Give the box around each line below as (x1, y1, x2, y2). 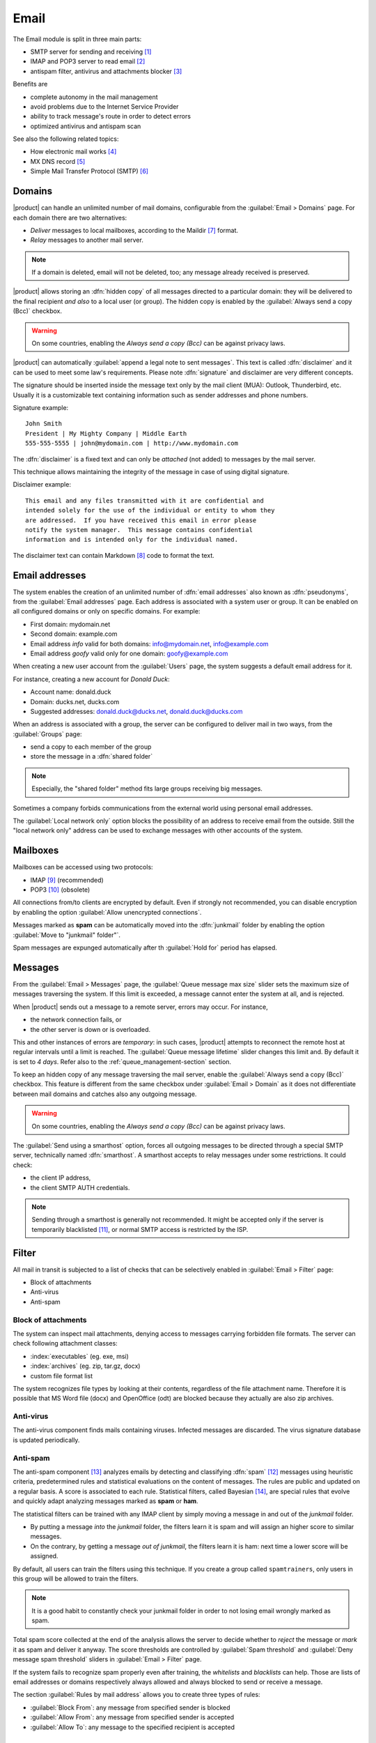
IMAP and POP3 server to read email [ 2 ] (30, 57, 146, 66)
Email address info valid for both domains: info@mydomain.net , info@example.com (30, 639, 269, 648)
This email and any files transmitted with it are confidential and (25, 496, 264, 505)
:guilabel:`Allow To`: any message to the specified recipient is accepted (30, 1723, 235, 1731)
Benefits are (13, 80, 48, 89)
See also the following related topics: (13, 135, 119, 143)
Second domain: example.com (30, 630, 118, 638)
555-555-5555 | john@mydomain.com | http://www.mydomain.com (25, 439, 238, 448)
